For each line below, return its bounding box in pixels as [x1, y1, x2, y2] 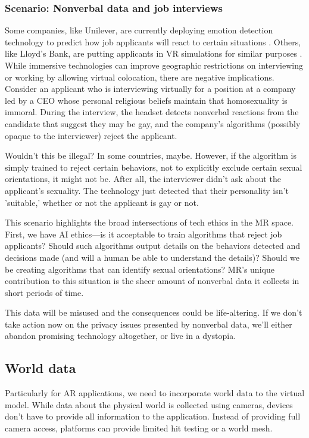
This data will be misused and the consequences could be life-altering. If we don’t [5, 306, 302, 319]
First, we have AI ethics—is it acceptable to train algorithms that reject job [5, 227, 282, 240]
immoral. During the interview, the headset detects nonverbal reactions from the [5, 106, 299, 118]
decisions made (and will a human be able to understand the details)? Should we [5, 251, 300, 263]
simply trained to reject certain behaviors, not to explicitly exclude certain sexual [5, 161, 302, 173]
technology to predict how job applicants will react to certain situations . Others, [5, 35, 301, 48]
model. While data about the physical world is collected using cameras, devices [5, 398, 293, 411]
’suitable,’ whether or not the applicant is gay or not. [5, 196, 199, 208]
